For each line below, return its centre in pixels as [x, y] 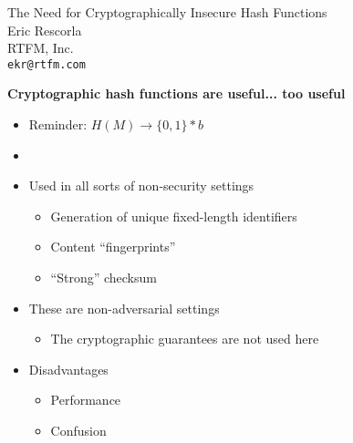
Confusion [78, 430]
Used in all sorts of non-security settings [141, 185]
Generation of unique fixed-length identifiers [174, 216]
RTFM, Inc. [41, 48]
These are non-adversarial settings [124, 308]
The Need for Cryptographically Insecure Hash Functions [167, 12]
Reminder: [58, 124]
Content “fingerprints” [113, 247]
